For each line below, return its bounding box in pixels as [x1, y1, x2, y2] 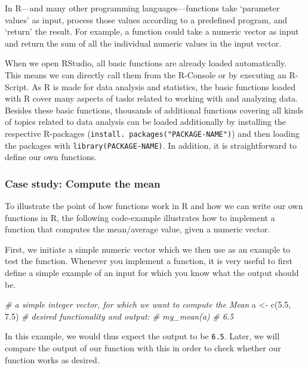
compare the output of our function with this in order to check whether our [5, 342, 281, 354]
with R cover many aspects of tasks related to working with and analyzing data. [5, 92, 298, 105]
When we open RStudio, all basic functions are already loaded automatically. [5, 57, 287, 69]
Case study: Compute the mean [5, 176, 161, 191]
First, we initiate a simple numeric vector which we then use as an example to [5, 243, 291, 255]
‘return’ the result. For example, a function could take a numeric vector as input [5, 25, 299, 38]
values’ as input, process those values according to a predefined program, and [5, 13, 288, 26]
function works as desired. [5, 353, 100, 366]
